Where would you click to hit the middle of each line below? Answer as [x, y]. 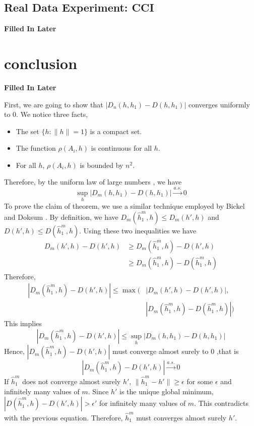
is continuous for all [121, 148]
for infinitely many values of [142, 403]
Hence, [14, 351]
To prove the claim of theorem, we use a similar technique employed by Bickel [124, 206]
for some [200, 381]
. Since [98, 391]
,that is [228, 351]
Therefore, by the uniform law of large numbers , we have [93, 182]
